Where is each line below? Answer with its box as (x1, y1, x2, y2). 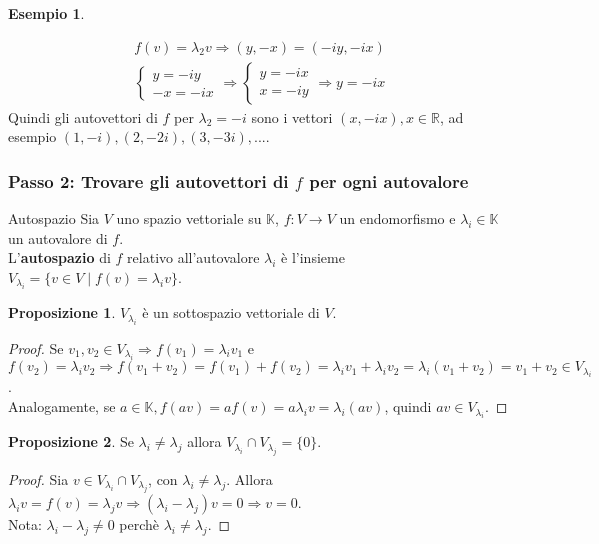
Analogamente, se (8, 396, 116, 417)
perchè (119, 514, 159, 535)
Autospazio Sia (8, 208, 100, 229)
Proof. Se (8, 337, 64, 358)
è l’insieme (281, 247, 345, 268)
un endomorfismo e (339, 208, 456, 229)
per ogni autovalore (309, 168, 469, 193)
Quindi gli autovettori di (8, 106, 158, 127)
